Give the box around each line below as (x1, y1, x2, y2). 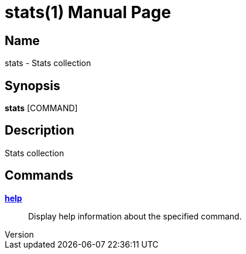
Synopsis (5, 78, 60, 93)
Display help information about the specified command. (28, 211, 242, 221)
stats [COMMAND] (5, 103, 78, 114)
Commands (5, 168, 74, 183)
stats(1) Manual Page (5, 2, 171, 22)
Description (5, 123, 74, 138)
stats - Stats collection (5, 58, 91, 68)
